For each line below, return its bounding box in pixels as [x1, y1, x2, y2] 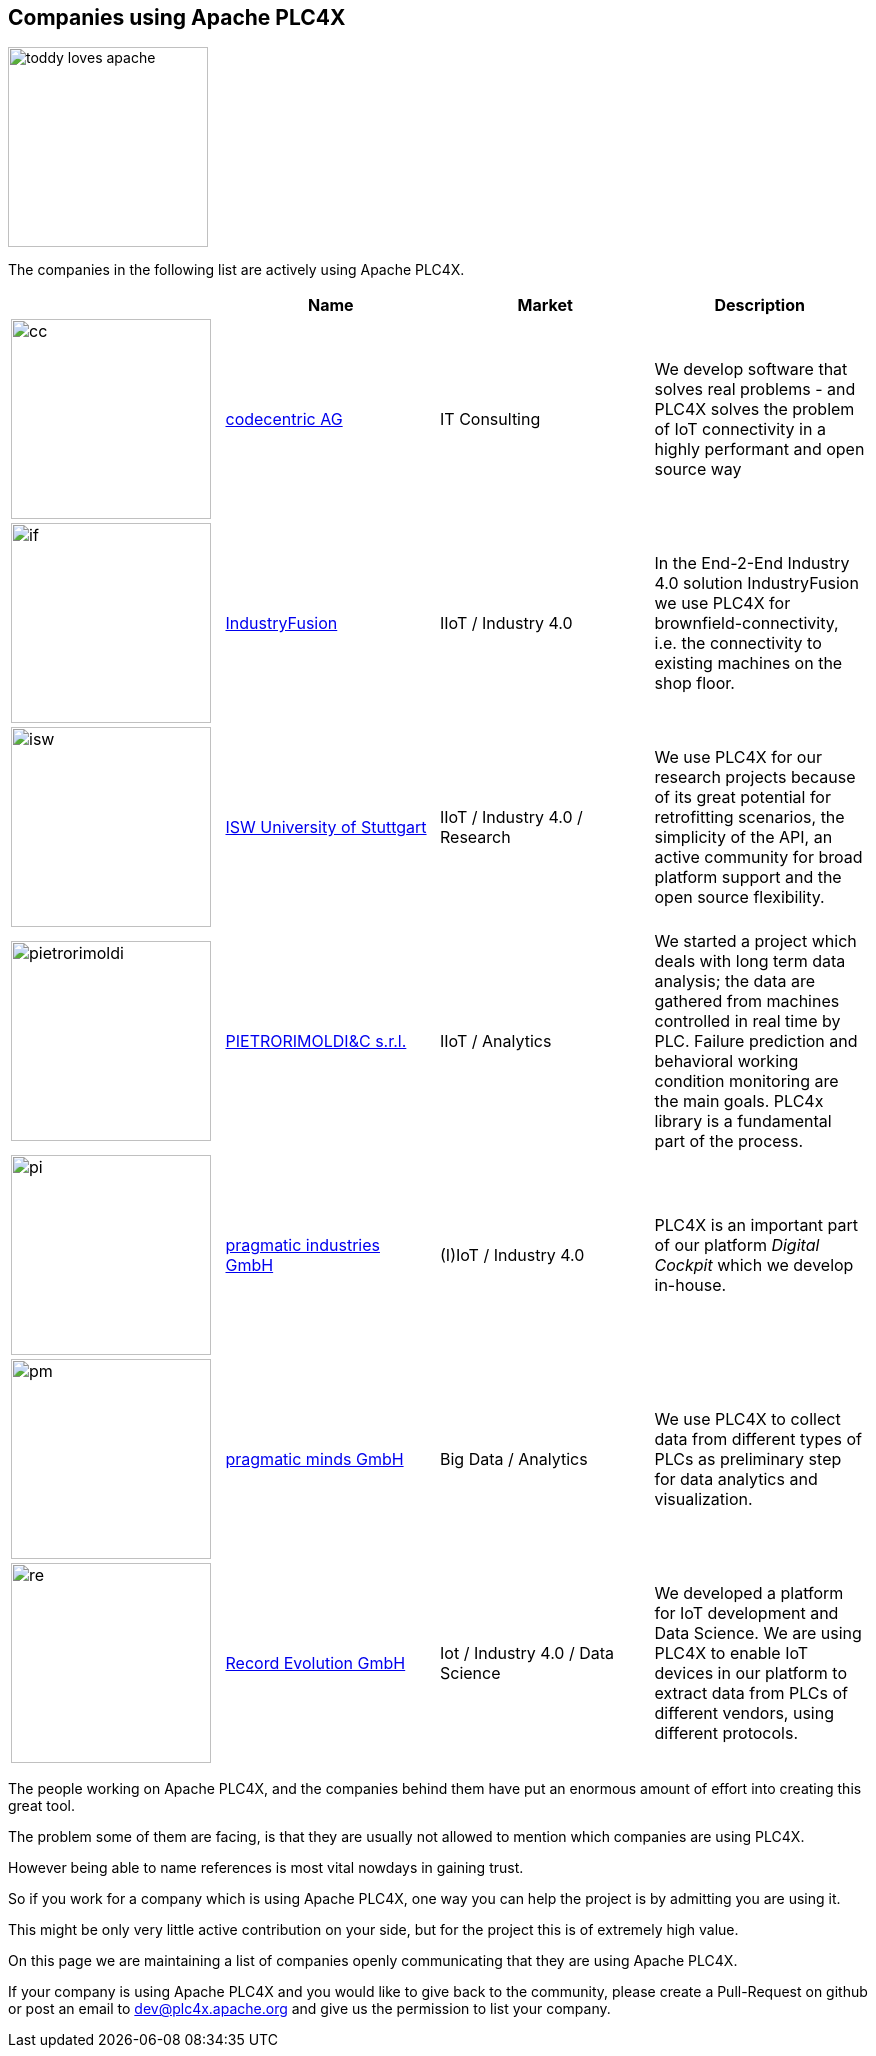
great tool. [8, 1797, 75, 1815]
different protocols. [654, 1723, 799, 1744]
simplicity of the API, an [654, 827, 833, 848]
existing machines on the [654, 653, 843, 674]
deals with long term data [654, 951, 846, 972]
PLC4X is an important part [654, 1215, 858, 1236]
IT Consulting [440, 409, 541, 430]
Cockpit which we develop [654, 1255, 854, 1276]
